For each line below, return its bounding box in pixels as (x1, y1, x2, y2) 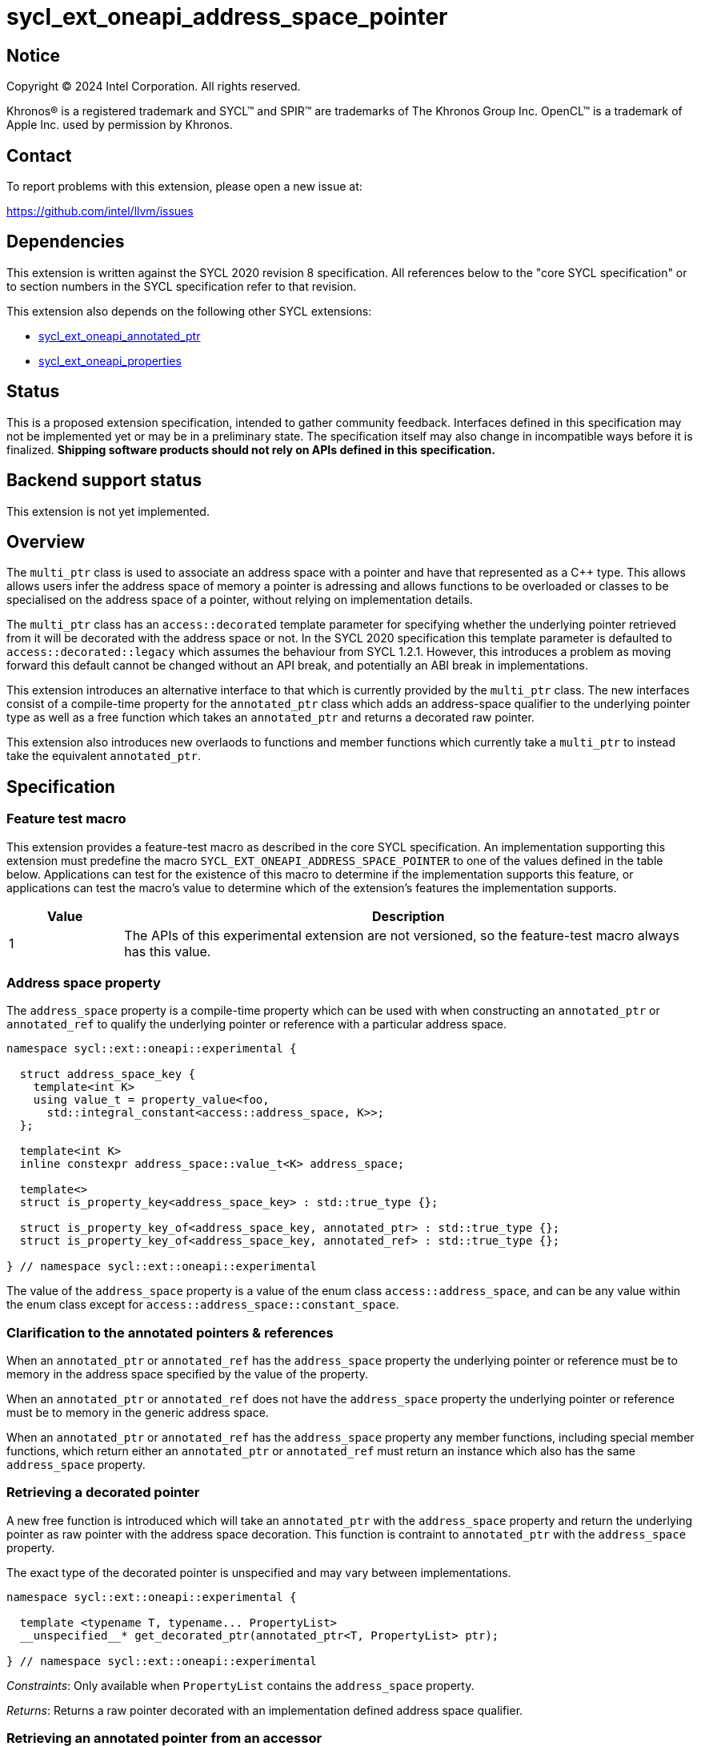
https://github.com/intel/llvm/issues (6, 204, 194, 219)
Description (371, 907, 445, 924)
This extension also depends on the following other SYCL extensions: (6, 304, 372, 318)
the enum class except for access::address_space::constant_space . (6, 1297, 399, 1312)
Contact (6, 145, 72, 166)
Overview (6, 531, 86, 552)
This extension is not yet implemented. (6, 504, 210, 518)
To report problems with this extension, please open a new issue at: (6, 179, 363, 194)
